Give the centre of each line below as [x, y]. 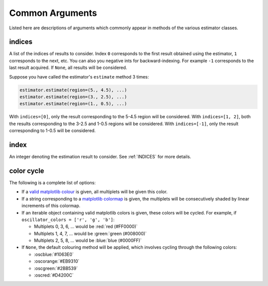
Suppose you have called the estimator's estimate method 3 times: [79, 76]
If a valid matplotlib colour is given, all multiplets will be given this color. [95, 192]
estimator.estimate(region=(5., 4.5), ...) [73, 90]
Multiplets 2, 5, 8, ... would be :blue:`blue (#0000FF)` [88, 240]
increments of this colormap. [51, 206]
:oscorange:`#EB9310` [57, 261]
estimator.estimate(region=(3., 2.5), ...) [73, 97]
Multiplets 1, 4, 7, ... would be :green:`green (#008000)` [90, 233]
